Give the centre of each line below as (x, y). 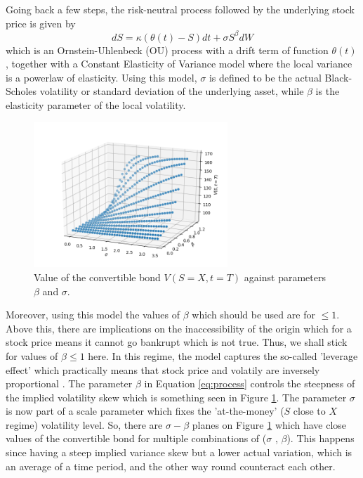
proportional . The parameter (69, 383)
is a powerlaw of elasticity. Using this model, (101, 77)
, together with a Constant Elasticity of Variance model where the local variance (179, 64)
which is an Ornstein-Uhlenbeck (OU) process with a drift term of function (167, 50)
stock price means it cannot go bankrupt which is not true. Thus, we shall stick (177, 342)
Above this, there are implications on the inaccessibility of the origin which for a (179, 328)
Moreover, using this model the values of (93, 315)
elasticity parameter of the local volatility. (96, 105)
